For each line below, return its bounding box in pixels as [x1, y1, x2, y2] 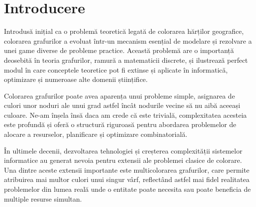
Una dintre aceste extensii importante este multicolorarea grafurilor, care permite [4, 164, 250, 175]
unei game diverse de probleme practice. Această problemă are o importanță [4, 45, 234, 55]
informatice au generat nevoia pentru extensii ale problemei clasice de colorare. [4, 155, 242, 165]
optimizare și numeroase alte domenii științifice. [4, 74, 148, 84]
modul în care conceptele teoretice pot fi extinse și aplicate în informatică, [4, 64, 228, 75]
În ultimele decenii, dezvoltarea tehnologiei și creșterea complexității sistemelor [4, 145, 243, 155]
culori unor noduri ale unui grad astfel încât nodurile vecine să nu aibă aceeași [4, 100, 240, 110]
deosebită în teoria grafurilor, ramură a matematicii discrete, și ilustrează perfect [4, 54, 248, 65]
